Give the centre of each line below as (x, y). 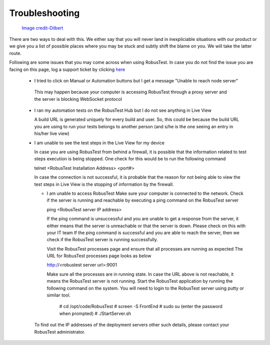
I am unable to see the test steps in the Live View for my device (99, 143)
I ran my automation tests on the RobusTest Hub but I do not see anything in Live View (123, 110)
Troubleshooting (44, 13)
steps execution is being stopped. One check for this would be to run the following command (130, 159)
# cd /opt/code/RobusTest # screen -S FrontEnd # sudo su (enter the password (141, 307)
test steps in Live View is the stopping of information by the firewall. (104, 184)
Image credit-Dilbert (42, 28)
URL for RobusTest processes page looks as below (99, 256)
